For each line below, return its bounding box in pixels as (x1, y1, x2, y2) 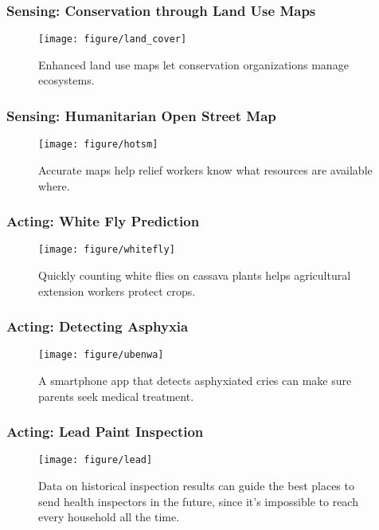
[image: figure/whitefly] (38, 244, 175, 256)
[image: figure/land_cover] (38, 33, 187, 45)
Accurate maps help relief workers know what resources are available (38, 161, 373, 178)
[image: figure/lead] (38, 454, 153, 466)
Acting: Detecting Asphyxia (6, 316, 189, 336)
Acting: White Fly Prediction (6, 211, 200, 231)
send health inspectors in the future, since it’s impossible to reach (38, 493, 358, 509)
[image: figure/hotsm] (38, 139, 158, 151)
